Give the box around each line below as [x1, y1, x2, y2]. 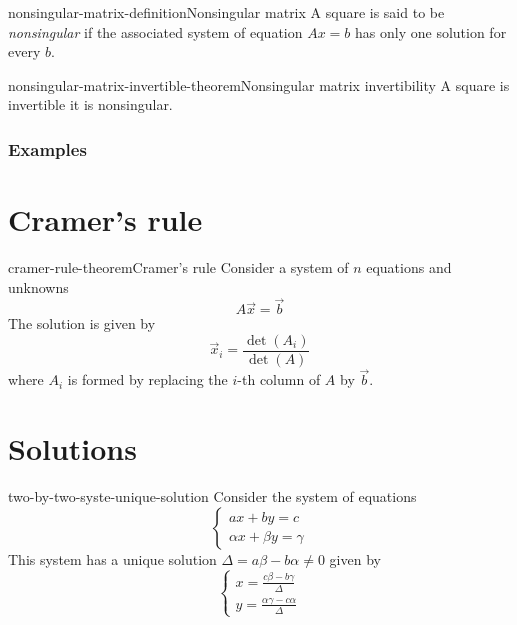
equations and [366, 256, 452, 277]
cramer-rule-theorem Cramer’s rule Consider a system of [8, 256, 349, 277]
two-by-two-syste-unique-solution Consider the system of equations [8, 485, 417, 506]
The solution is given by [8, 313, 156, 334]
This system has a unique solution [8, 548, 217, 569]
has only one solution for [355, 21, 507, 42]
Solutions [8, 428, 137, 468]
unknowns [8, 276, 69, 297]
